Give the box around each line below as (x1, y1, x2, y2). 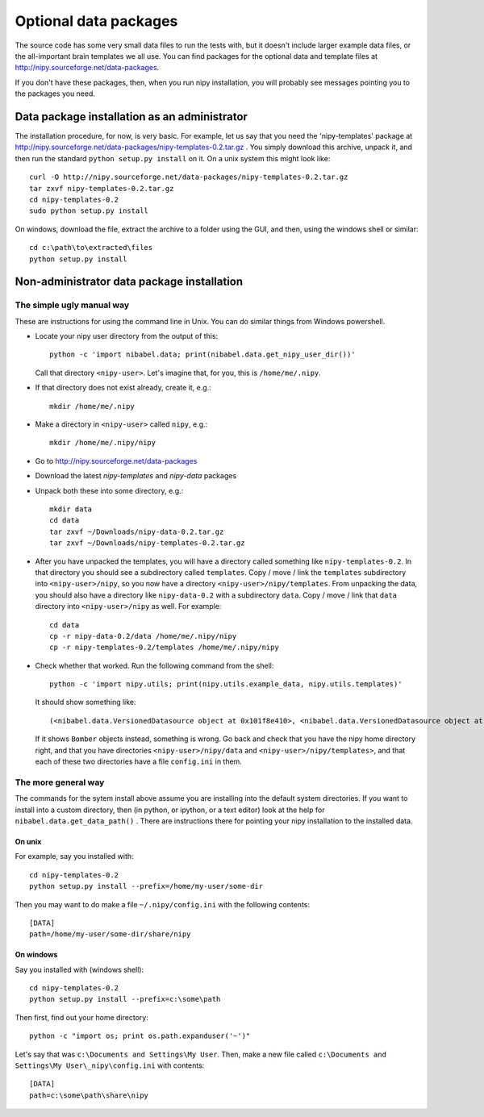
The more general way (15, 777, 105, 788)
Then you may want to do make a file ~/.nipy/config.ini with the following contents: (15, 899, 311, 909)
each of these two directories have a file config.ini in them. (35, 756, 242, 766)
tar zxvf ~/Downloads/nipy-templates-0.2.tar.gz (49, 539, 245, 548)
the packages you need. (15, 89, 96, 98)
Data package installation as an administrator (15, 110, 248, 123)
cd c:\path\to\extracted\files (29, 243, 153, 252)
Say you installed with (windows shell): (15, 965, 144, 974)
